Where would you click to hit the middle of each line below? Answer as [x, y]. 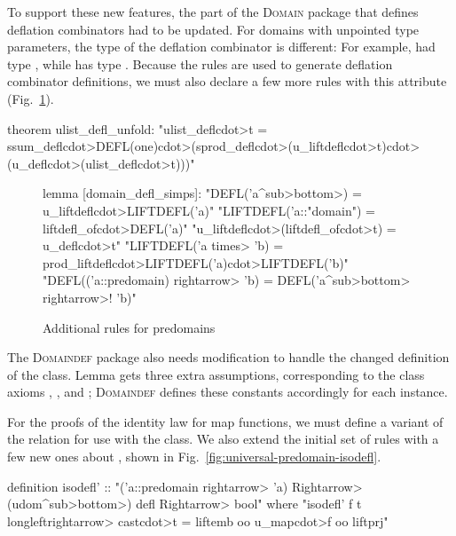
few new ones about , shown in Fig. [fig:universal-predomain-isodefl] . [194, 457]
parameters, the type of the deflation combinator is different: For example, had [221, 47]
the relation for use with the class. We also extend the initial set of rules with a [223, 439]
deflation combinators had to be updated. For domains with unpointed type [213, 29]
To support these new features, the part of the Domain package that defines [213, 12]
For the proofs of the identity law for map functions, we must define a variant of [225, 421]
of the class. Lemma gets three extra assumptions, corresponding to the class [216, 374]
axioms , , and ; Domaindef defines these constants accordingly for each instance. [228, 392]
